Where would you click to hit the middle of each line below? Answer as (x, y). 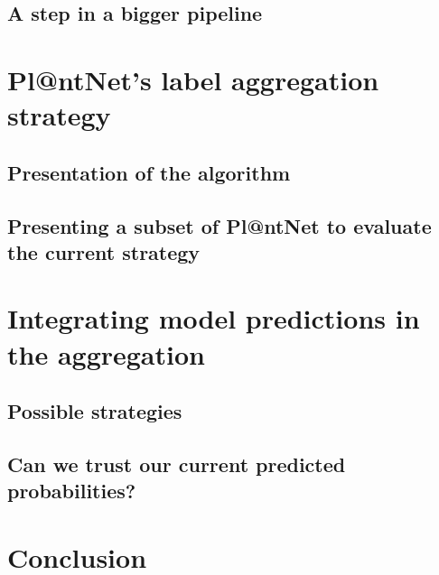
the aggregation (106, 353)
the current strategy (104, 251)
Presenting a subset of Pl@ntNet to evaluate (219, 225)
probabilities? (72, 491)
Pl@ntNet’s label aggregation (193, 79)
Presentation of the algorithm (149, 172)
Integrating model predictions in (214, 318)
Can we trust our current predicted (177, 464)
